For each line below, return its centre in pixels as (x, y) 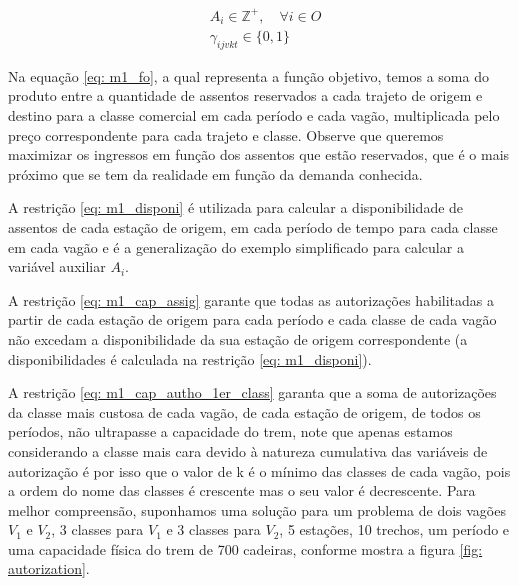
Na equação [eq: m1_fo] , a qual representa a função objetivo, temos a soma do (248, 75)
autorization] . (49, 568)
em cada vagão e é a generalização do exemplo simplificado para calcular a (236, 246)
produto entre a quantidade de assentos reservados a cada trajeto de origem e (245, 95)
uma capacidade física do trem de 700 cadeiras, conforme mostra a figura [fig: (245, 548)
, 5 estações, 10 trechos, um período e (394, 529)
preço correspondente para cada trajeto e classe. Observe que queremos (226, 134)
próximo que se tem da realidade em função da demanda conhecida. (215, 173)
